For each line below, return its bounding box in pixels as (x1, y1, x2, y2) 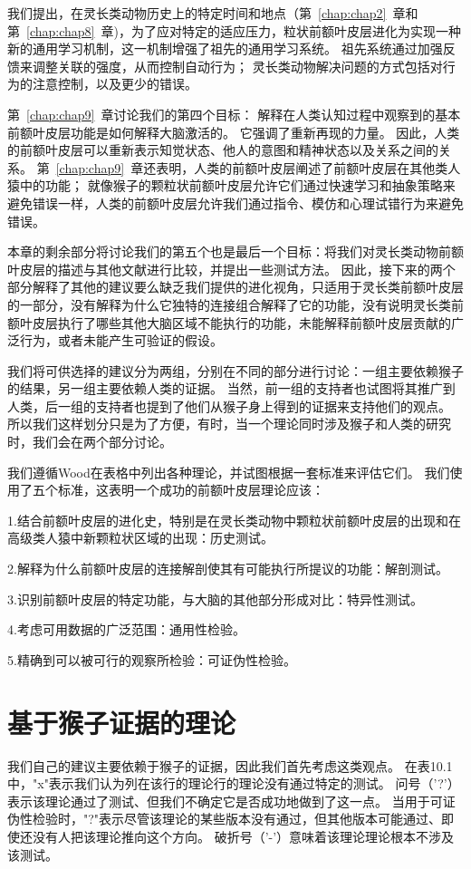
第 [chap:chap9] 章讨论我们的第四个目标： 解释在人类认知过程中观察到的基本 (7, 104, 461, 123)
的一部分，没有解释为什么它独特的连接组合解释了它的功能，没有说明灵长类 (7, 294, 451, 314)
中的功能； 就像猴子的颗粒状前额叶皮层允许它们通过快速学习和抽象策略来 (19, 176, 456, 195)
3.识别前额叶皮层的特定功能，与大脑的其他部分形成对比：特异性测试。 (7, 589, 423, 608)
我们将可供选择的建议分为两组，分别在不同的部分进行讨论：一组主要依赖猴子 (7, 361, 464, 380)
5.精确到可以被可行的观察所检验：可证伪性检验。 (7, 650, 296, 669)
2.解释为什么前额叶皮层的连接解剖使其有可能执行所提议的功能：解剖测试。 (7, 559, 448, 578)
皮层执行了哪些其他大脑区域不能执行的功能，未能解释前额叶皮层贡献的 (32, 313, 451, 332)
